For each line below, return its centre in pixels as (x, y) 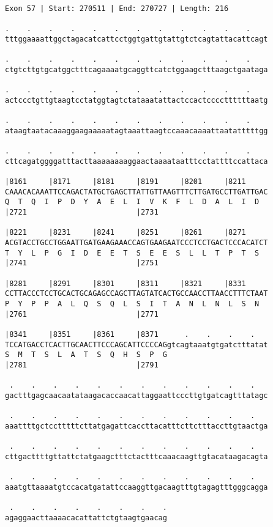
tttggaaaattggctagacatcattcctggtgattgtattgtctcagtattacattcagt (136, 39)
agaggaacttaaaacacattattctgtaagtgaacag (86, 518)
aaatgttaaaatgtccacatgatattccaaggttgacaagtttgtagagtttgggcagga (136, 487)
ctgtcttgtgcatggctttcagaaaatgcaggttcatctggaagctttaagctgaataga (136, 69)
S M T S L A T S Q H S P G (86, 355)
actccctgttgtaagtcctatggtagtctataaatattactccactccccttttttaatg (136, 100)
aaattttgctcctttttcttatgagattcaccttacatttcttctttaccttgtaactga (136, 426)
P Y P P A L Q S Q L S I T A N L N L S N (132, 304)
